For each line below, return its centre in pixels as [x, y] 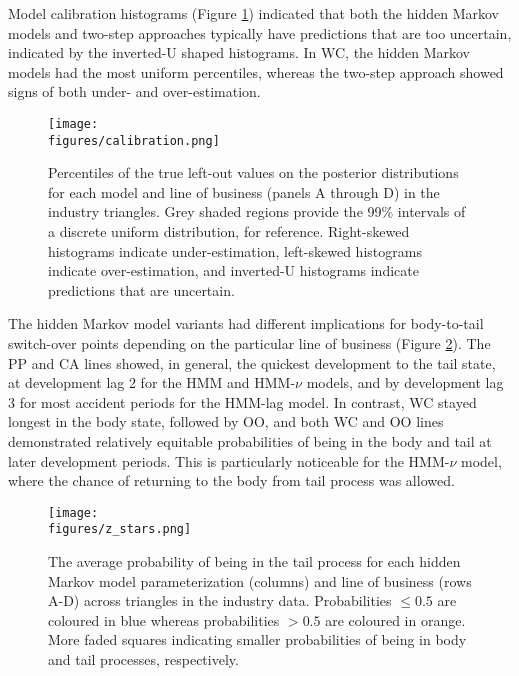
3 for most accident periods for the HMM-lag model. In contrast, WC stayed [242, 401]
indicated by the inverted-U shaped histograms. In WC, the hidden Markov [239, 52]
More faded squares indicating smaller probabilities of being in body [257, 639]
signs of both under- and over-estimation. [134, 91]
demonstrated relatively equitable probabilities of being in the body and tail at [250, 441]
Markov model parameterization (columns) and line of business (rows [260, 580]
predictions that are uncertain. [141, 289]
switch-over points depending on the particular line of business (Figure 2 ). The [249, 343]
